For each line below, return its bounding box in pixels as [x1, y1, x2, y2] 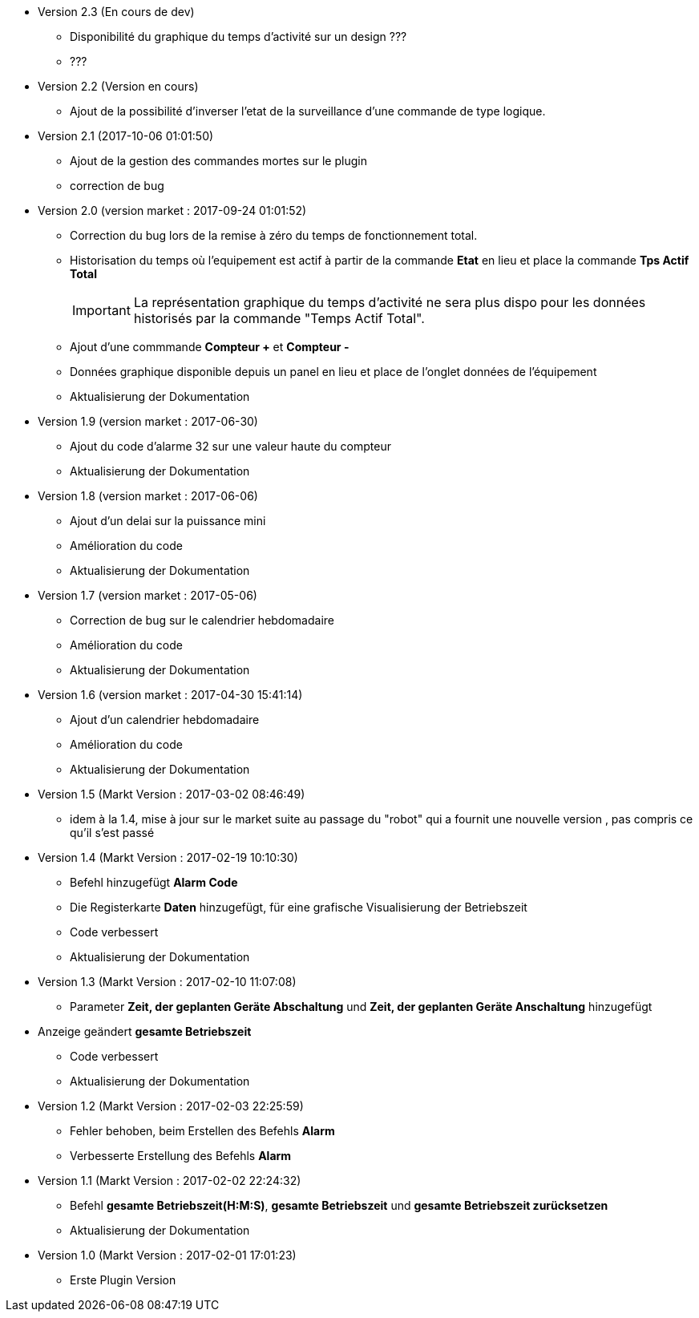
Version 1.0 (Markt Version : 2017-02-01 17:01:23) [38, 1248, 297, 1262]
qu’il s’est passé [70, 826, 155, 839]
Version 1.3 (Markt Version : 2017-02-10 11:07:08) [38, 975, 297, 988]
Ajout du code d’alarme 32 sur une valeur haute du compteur [70, 439, 391, 453]
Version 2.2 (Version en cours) [38, 79, 199, 93]
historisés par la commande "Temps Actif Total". [133, 310, 425, 326]
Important [72, 302, 131, 318]
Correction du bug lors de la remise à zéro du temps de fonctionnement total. [70, 228, 478, 242]
